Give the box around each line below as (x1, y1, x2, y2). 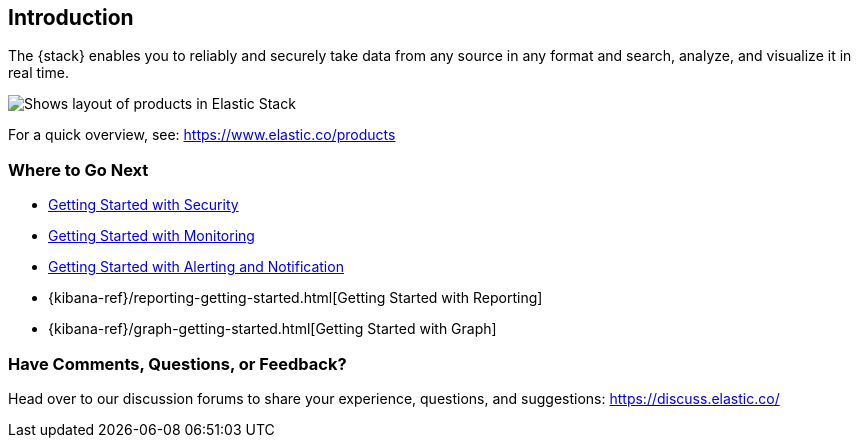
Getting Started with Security (48, 196, 239, 214)
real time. (8, 64, 69, 82)
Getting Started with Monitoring (48, 227, 255, 245)
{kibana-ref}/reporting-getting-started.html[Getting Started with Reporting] (48, 289, 543, 307)
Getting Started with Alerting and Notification (48, 258, 344, 276)
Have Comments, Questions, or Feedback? (8, 353, 347, 374)
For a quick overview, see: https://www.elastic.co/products (8, 126, 396, 144)
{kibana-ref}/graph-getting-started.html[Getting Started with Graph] (48, 320, 497, 338)
